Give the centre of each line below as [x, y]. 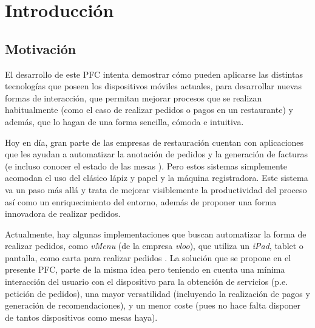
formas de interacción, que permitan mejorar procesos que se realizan [134, 97]
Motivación [41, 48]
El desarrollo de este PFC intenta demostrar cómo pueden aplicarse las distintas [154, 74]
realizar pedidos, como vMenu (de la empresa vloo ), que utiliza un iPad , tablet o [154, 246]
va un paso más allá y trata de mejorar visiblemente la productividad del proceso [156, 189]
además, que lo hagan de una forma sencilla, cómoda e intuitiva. [124, 121]
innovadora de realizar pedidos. [63, 214]
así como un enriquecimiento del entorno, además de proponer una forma [141, 201]
